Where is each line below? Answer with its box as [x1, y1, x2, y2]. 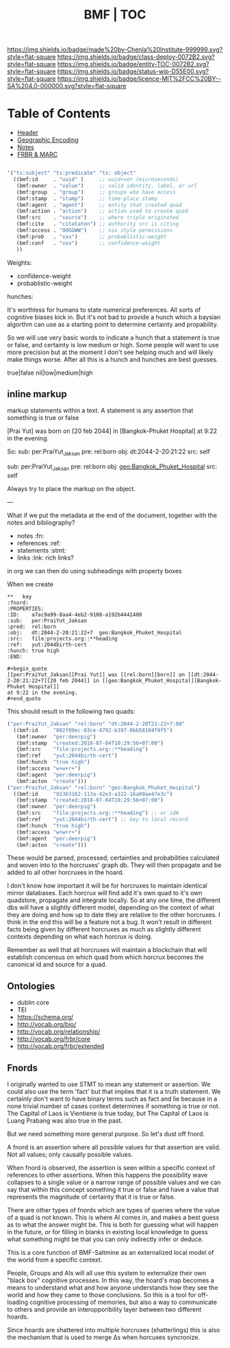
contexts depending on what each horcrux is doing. [7, 932, 153, 941]
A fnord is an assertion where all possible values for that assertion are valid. [7, 1143, 221, 1151]
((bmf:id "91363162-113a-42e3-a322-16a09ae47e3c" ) [13, 790, 173, 797]
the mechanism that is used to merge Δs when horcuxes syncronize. [7, 1333, 201, 1342]
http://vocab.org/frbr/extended [16, 1042, 105, 1051]
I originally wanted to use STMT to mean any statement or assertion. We [7, 1080, 211, 1088]
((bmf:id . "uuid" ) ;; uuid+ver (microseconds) [13, 176, 179, 183]
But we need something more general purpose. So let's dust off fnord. [7, 1130, 205, 1138]
